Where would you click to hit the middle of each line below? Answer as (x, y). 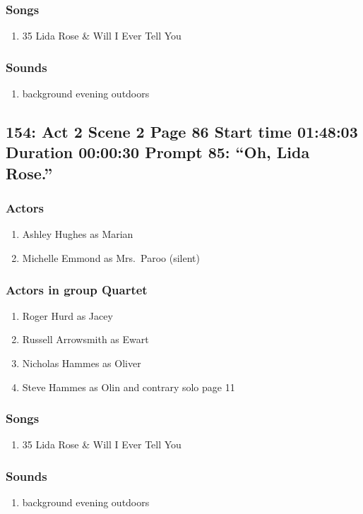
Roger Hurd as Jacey (67, 315)
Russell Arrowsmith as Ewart (85, 339)
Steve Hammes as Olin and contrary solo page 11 (129, 387)
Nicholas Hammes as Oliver (82, 363)
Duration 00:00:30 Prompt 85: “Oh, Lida (158, 152)
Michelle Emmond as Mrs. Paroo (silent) (111, 258)
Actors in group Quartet (77, 289)
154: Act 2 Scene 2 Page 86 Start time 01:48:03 (182, 132)
